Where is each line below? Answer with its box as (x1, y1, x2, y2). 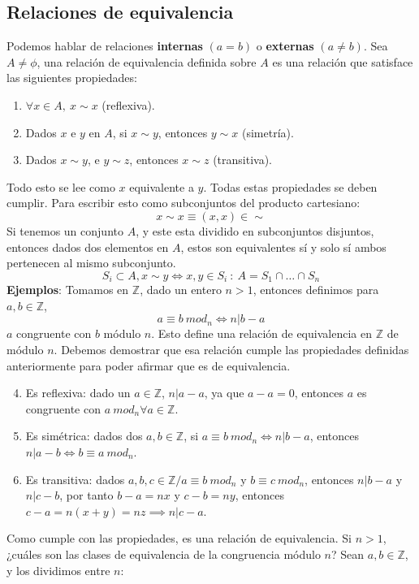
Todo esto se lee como (6, 178, 115, 195)
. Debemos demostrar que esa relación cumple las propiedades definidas (54, 340, 409, 357)
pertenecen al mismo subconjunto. (6, 254, 176, 271)
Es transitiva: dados (25, 470, 125, 487)
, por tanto (59, 487, 114, 504)
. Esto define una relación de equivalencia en (151, 325, 372, 342)
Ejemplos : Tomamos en (6, 281, 129, 298)
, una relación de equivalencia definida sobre (37, 53, 257, 70)
